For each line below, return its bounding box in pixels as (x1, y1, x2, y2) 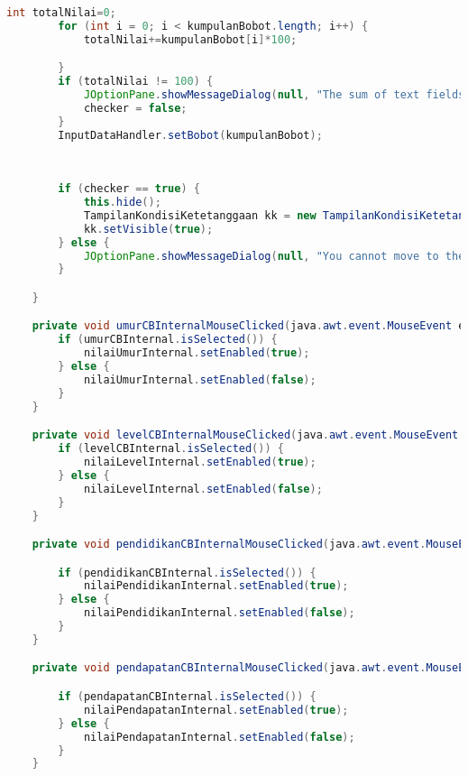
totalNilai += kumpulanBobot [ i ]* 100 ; (83, 32, 298, 46)
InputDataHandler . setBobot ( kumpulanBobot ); (58, 128, 323, 142)
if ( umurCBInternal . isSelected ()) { (58, 333, 278, 346)
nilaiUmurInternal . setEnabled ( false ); (83, 373, 317, 386)
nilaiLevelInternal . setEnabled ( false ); (83, 482, 323, 495)
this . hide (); (83, 196, 161, 209)
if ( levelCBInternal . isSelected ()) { (58, 442, 284, 456)
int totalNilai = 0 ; (6, 6, 116, 19)
